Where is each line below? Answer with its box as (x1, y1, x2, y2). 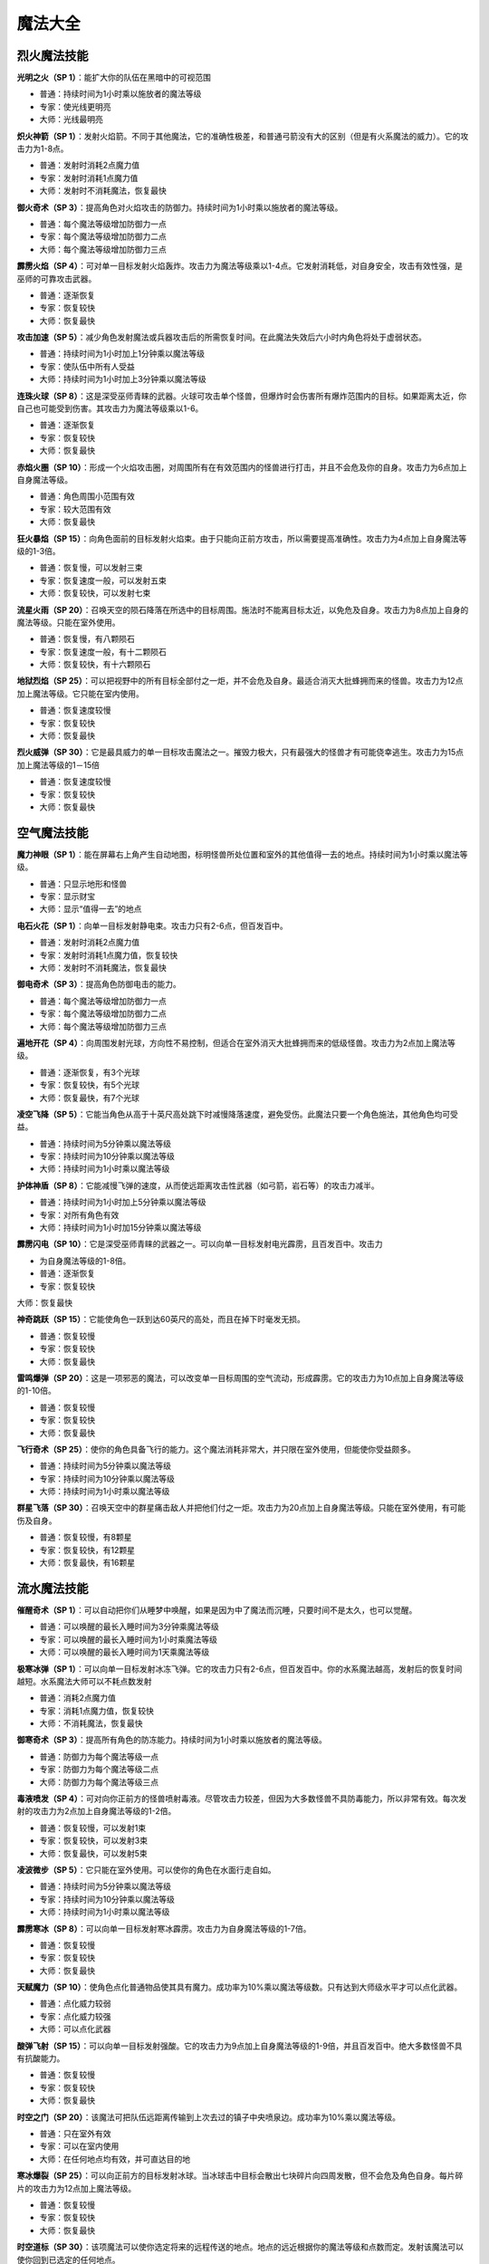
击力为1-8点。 (16, 143, 69, 154)
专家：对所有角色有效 (39, 1209, 120, 1220)
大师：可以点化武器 (39, 2024, 111, 2035)
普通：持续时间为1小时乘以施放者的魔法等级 (39, 89, 202, 100)
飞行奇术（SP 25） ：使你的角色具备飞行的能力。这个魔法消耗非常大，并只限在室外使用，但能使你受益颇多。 (16, 1444, 417, 1454)
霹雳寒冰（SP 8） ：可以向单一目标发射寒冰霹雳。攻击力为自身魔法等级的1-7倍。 (16, 1923, 312, 1933)
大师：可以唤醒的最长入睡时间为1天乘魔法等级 (39, 1646, 210, 1657)
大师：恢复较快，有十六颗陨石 (39, 659, 151, 670)
